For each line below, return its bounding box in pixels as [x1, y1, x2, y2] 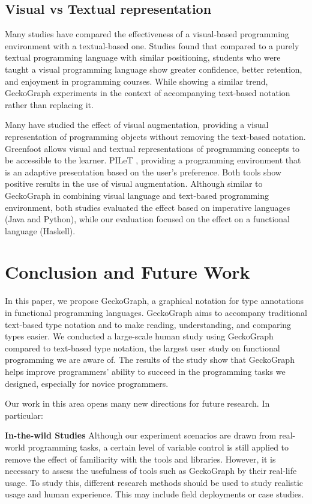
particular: [5, 408, 43, 421]
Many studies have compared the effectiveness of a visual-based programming [5, 28, 289, 40]
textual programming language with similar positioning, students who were [5, 51, 281, 64]
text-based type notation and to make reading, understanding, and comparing [5, 318, 292, 330]
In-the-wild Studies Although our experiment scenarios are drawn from [5, 429, 277, 442]
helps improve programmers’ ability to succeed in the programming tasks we [5, 365, 286, 377]
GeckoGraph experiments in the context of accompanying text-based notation [5, 87, 290, 99]
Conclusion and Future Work [5, 260, 250, 284]
